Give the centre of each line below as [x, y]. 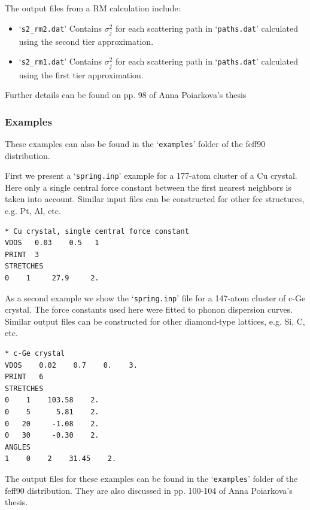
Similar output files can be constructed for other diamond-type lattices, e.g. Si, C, [155, 321]
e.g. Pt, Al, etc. [33, 210]
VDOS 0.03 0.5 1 [52, 243]
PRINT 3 [22, 254]
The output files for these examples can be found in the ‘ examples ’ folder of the [151, 478]
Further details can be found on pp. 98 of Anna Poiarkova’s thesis [126, 95]
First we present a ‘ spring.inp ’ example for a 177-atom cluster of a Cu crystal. [151, 175]
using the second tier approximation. [86, 41]
